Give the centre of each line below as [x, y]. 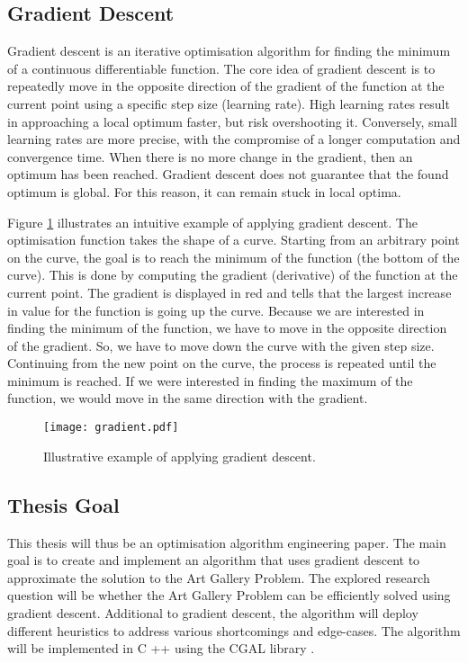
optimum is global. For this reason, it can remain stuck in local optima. [204, 191]
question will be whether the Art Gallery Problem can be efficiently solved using [229, 595]
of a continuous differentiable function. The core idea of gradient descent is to [221, 68]
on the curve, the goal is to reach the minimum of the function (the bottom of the [234, 257]
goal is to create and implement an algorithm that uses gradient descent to [214, 560]
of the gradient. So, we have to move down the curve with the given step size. [221, 345]
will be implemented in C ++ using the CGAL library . [161, 648]
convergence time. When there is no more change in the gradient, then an [210, 156]
